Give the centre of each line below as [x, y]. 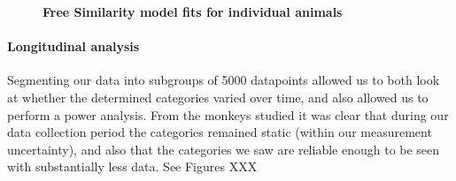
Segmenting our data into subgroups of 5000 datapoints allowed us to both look [224, 80]
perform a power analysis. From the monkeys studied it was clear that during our [228, 114]
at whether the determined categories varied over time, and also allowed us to [218, 97]
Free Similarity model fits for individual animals [193, 11]
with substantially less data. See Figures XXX [132, 166]
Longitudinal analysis [73, 46]
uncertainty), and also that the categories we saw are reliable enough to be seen [224, 149]
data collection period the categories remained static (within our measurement [220, 132]
